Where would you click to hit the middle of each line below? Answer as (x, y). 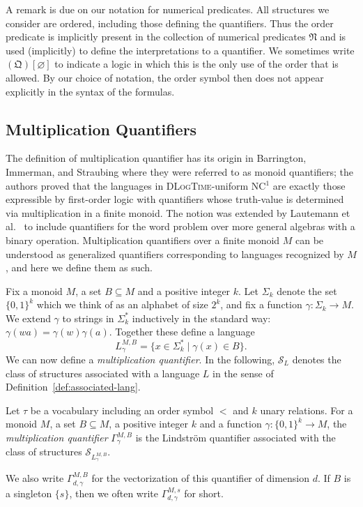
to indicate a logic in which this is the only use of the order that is (196, 64)
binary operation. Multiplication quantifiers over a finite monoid (143, 240)
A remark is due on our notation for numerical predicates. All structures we (168, 9)
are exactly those (309, 185)
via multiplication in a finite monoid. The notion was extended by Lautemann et (178, 212)
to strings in (88, 318)
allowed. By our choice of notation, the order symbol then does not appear (165, 77)
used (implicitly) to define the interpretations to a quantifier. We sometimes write (180, 50)
